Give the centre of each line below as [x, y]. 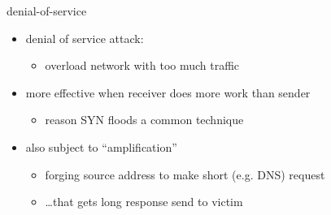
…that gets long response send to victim [144, 202]
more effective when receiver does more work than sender [168, 92]
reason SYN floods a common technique [144, 120]
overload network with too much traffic [142, 65]
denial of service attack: [85, 38]
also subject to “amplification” [101, 146]
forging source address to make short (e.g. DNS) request [185, 174]
